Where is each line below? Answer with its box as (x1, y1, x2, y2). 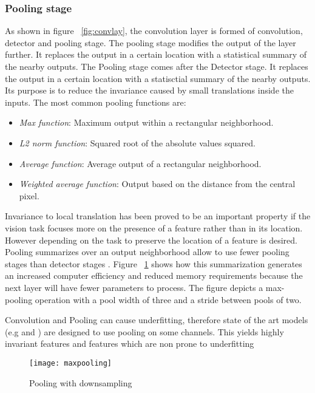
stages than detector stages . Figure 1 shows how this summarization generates (5, 257, 302, 270)
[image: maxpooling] (29, 358, 112, 367)
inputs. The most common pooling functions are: (5, 95, 186, 108)
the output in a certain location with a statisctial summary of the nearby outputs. (5, 72, 311, 84)
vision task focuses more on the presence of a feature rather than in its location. (5, 221, 303, 234)
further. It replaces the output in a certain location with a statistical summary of (5, 48, 307, 61)
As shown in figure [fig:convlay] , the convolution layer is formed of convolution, (5, 24, 303, 37)
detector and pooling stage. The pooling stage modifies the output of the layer (5, 36, 296, 49)
